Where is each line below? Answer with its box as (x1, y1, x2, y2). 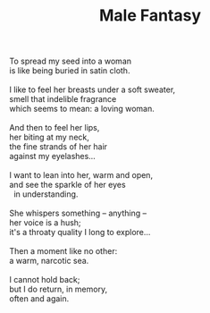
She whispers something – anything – (9, 207, 147, 219)
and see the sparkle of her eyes (9, 180, 127, 190)
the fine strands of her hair (9, 141, 108, 152)
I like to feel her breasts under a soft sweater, (9, 84, 176, 95)
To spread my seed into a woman (9, 55, 132, 67)
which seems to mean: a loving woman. (9, 104, 155, 114)
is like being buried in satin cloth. (9, 65, 130, 76)
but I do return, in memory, (9, 283, 108, 295)
